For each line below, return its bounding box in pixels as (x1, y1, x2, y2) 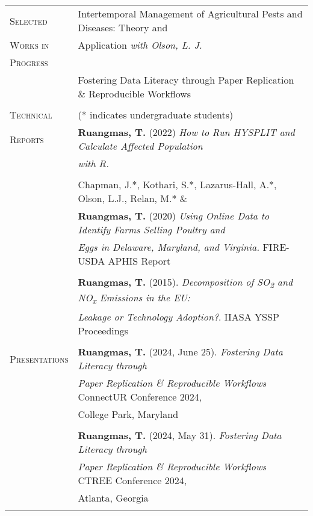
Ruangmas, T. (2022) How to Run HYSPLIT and (78, 125, 295, 139)
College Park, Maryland (78, 407, 179, 422)
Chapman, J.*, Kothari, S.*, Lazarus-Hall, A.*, (78, 177, 277, 191)
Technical (10, 108, 52, 121)
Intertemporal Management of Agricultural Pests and (78, 7, 303, 20)
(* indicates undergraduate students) (78, 108, 234, 121)
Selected (10, 13, 48, 28)
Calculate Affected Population (78, 139, 203, 153)
